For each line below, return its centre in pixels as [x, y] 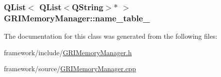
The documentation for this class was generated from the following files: [111, 36]
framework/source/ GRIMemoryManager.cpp [70, 69]
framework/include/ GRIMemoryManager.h [68, 52]
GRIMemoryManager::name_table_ [77, 18]
